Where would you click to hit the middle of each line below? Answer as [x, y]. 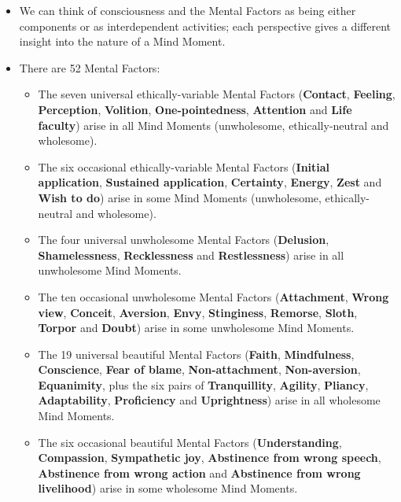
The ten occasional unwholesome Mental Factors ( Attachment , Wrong [213, 296]
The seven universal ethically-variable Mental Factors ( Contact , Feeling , [217, 94]
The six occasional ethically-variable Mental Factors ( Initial [184, 166]
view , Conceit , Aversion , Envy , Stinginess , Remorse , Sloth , [198, 312]
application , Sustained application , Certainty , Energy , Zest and [210, 182]
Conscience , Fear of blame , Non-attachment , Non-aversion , [199, 369]
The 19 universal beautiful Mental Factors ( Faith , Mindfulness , [196, 354]
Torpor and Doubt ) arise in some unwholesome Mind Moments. [196, 328]
